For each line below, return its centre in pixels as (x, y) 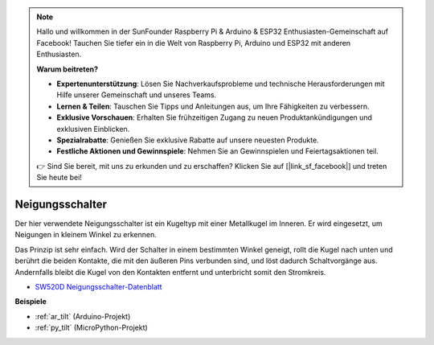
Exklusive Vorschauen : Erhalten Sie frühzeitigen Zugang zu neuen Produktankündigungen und (215, 117)
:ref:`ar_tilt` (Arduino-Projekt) (83, 316)
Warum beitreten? (68, 69)
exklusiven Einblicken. (93, 129)
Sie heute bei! (59, 178)
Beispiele (31, 302)
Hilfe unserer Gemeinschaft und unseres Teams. (137, 95)
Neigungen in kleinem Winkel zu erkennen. (86, 235)
